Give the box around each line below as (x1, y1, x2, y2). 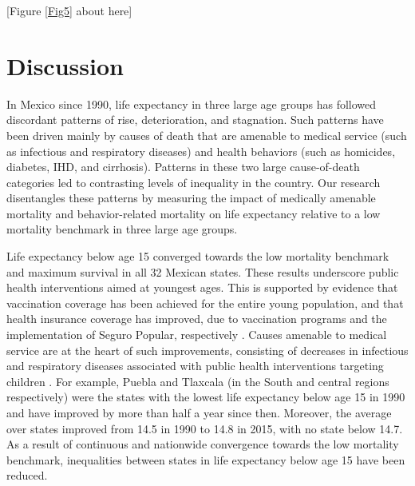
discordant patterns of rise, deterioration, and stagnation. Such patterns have (6, 111, 384, 128)
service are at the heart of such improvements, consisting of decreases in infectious (6, 341, 409, 358)
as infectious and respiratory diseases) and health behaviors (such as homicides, (6, 142, 396, 159)
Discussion (6, 49, 124, 82)
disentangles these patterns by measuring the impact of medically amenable (6, 189, 376, 206)
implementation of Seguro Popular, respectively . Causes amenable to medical (6, 326, 387, 343)
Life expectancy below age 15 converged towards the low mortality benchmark (6, 248, 389, 265)
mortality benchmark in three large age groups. (6, 221, 238, 237)
